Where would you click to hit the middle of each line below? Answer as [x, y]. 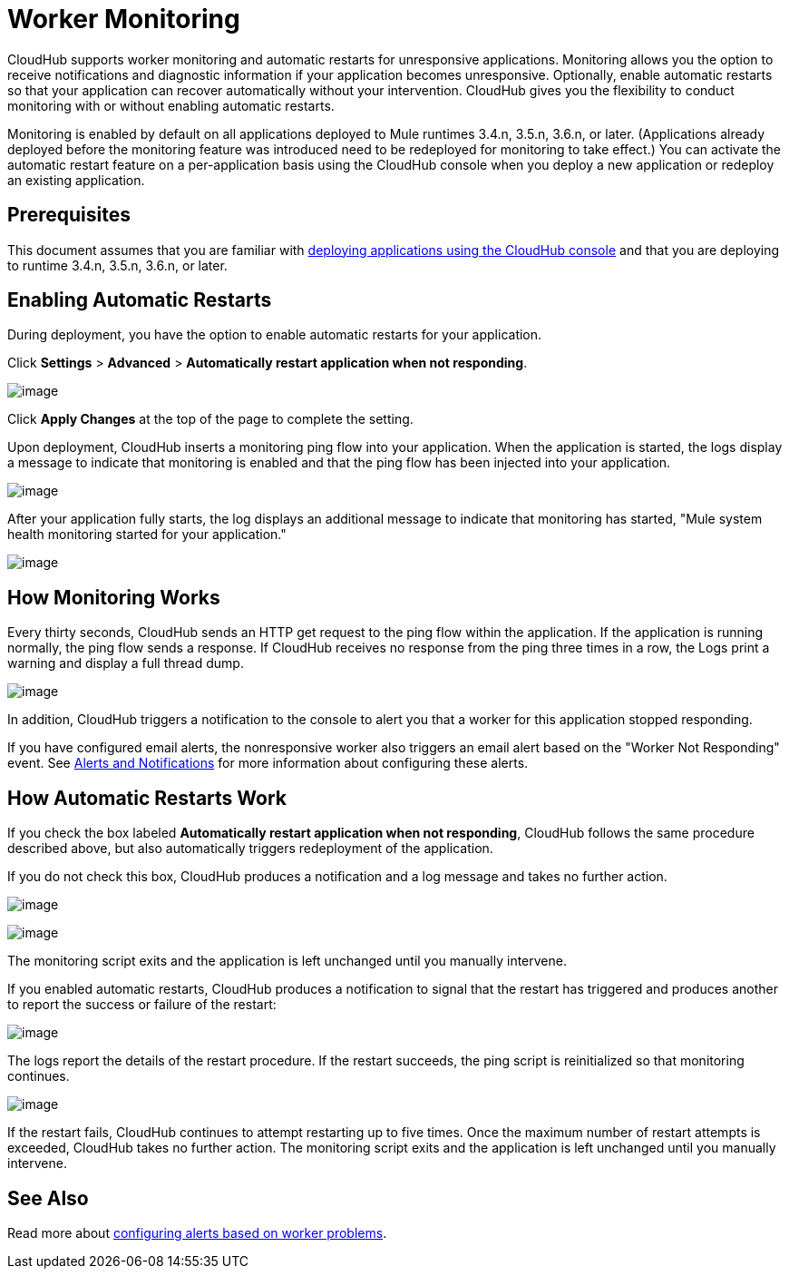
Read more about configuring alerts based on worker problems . [197, 1232]
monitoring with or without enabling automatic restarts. [171, 105]
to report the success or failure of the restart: [142, 1005]
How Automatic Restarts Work [147, 798]
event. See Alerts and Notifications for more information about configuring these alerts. [268, 763]
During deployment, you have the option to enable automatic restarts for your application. [275, 335]
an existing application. [76, 180]
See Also [48, 1198]
